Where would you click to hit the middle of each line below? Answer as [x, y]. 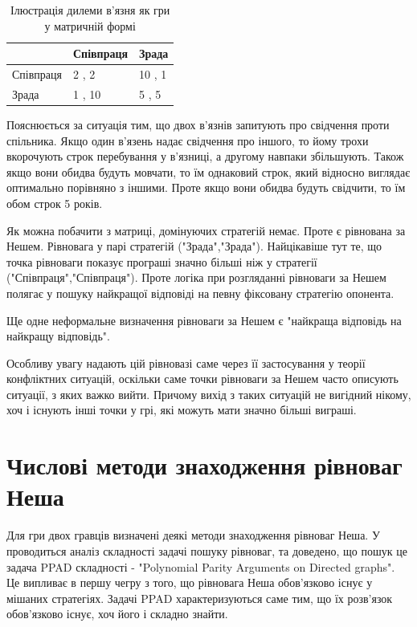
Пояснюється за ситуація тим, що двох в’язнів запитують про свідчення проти [198, 124]
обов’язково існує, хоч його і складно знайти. [117, 614]
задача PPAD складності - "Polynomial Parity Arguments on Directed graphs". [201, 566]
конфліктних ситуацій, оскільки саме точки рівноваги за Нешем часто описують [202, 379]
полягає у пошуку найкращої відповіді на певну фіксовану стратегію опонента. [200, 293]
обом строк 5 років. [55, 203]
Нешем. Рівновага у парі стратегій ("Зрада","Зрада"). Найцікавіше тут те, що [194, 246]
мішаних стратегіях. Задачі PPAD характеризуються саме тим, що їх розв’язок [200, 598]
